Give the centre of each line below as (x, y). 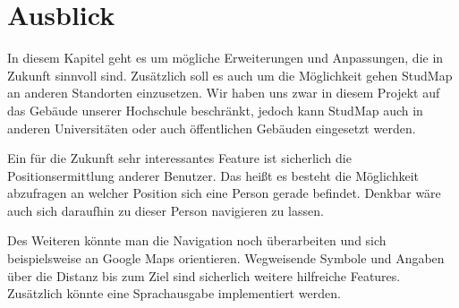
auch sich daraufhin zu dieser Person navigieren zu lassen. (166, 210)
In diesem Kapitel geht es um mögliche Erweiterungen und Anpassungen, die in (225, 58)
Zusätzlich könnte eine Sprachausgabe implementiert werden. (174, 293)
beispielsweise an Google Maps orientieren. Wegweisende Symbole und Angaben (226, 258)
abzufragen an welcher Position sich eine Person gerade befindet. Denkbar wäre (224, 193)
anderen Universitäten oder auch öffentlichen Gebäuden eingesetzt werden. (212, 128)
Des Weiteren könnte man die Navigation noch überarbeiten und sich (197, 240)
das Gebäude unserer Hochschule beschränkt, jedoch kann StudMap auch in (215, 110)
